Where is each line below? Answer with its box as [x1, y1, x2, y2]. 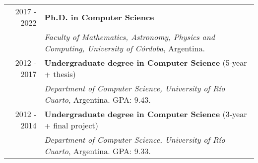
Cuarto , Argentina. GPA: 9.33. [44, 145, 151, 157]
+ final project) [44, 120, 99, 131]
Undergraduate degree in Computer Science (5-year [44, 57, 247, 68]
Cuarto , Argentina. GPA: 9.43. [44, 94, 151, 105]
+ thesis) [44, 68, 76, 80]
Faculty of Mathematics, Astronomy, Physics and [44, 31, 215, 42]
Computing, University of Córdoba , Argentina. [44, 42, 205, 54]
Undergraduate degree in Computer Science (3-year [44, 108, 247, 120]
